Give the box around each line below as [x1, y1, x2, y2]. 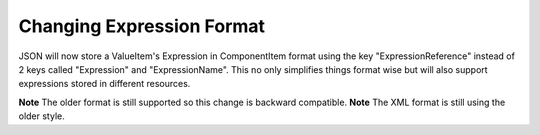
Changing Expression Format [18, 15, 265, 37]
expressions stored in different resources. [18, 78, 191, 90]
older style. [18, 110, 65, 122]
